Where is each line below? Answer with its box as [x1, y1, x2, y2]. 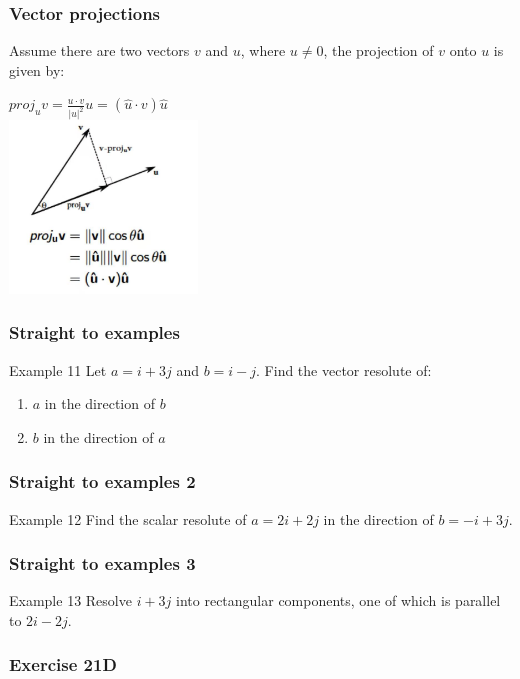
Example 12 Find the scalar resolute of [9, 508, 247, 529]
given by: [9, 59, 65, 80]
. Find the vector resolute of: [256, 359, 432, 380]
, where [240, 40, 286, 61]
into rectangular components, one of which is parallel [176, 590, 501, 611]
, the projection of [323, 40, 434, 61]
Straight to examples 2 [9, 469, 196, 494]
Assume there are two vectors [9, 40, 190, 61]
